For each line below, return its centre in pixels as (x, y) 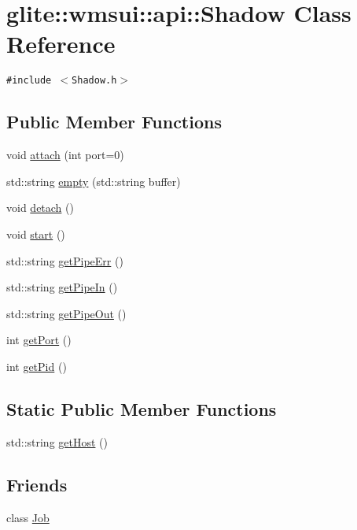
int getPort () (39, 340)
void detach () (40, 208)
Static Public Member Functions (142, 408)
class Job (28, 517)
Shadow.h (94, 81)
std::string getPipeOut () (66, 313)
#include (29, 81)
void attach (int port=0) (65, 155)
